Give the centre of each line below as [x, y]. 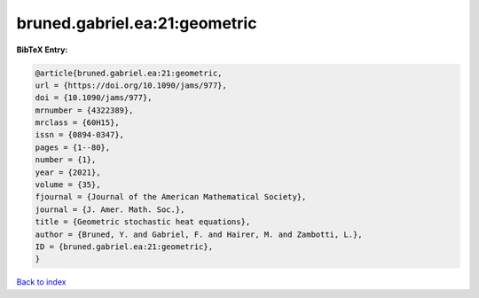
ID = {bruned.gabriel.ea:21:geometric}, [124, 247]
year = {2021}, [68, 172]
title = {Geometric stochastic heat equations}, [143, 222]
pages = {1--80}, [73, 147]
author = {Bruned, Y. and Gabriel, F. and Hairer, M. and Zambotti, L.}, [199, 234]
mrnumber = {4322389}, [84, 110]
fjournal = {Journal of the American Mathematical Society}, [171, 197]
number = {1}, [66, 160]
